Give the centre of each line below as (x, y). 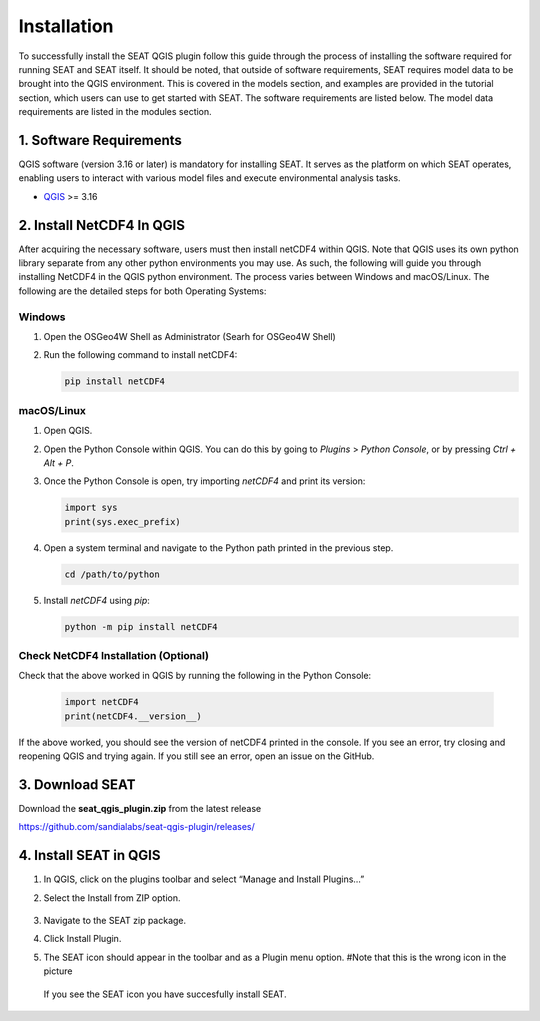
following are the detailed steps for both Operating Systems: (142, 291)
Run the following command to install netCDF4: (140, 355)
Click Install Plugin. (82, 939)
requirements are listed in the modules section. (115, 112)
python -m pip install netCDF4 (141, 626)
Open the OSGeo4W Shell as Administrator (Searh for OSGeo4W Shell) (190, 337)
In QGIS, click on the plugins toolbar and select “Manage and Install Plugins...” (204, 879)
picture (58, 971)
